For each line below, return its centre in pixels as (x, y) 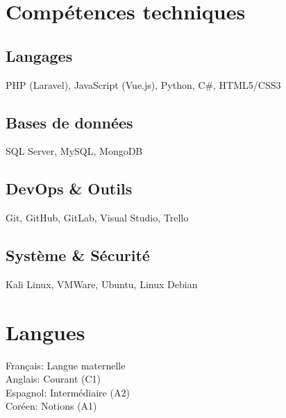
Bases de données (69, 122)
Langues (45, 332)
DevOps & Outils (69, 189)
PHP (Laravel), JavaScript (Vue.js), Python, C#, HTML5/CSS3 (143, 84)
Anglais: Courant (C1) (53, 379)
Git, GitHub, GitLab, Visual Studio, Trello (97, 218)
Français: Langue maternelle (66, 365)
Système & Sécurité (78, 255)
